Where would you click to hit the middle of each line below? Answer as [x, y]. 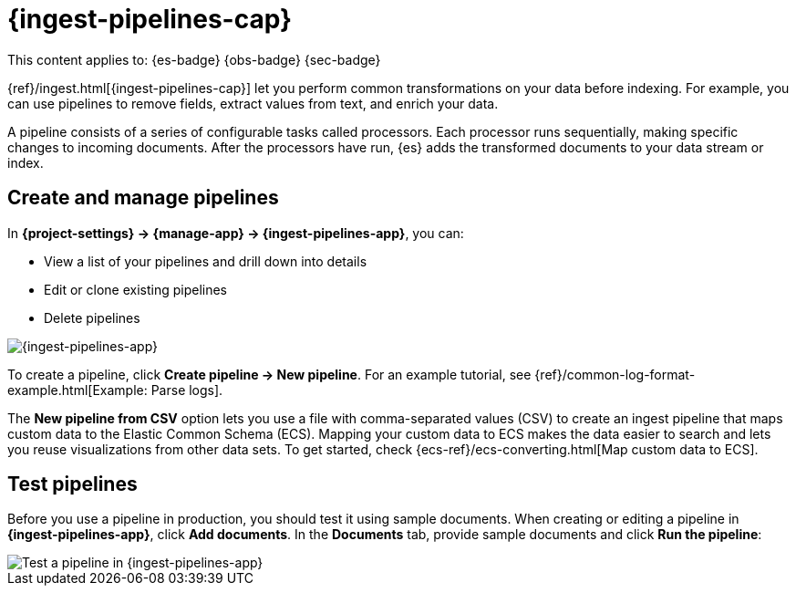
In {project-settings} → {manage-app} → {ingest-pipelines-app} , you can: [236, 233]
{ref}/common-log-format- [615, 374]
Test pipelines [72, 484]
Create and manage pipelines [143, 198]
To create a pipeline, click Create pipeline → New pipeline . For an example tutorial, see [269, 374]
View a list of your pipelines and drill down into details [206, 261]
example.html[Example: [78, 390]
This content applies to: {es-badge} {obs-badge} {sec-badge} [194, 59]
